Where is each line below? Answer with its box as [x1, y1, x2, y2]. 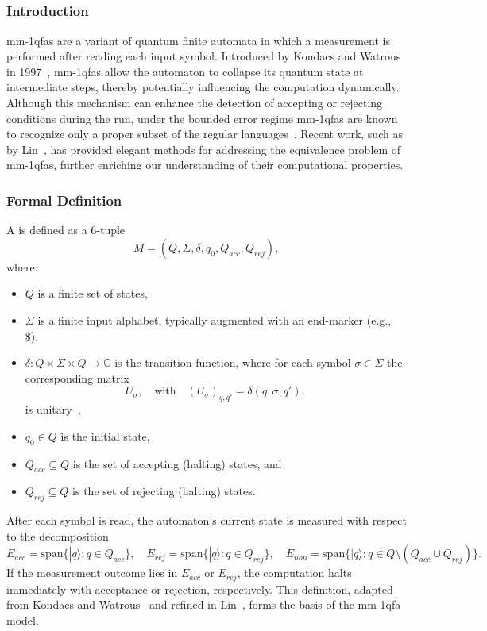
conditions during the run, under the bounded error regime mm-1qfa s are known [6, 110, 398, 126]
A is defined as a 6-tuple [6, 221, 126, 238]
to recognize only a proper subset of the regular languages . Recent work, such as [6, 125, 403, 142]
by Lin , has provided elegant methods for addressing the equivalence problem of [6, 140, 401, 157]
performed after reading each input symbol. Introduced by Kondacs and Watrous [6, 48, 401, 64]
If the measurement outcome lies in [6, 564, 178, 581]
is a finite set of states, [37, 285, 148, 302]
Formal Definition [6, 190, 122, 210]
